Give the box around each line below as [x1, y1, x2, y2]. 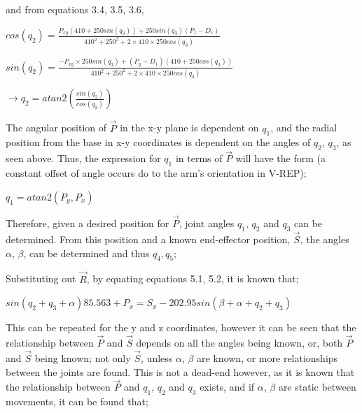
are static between [278, 379, 356, 394]
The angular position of [6, 120, 107, 135]
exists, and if [200, 379, 255, 394]
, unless [141, 350, 173, 365]
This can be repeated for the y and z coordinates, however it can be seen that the [6, 320, 356, 335]
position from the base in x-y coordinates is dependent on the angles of [6, 135, 311, 150]
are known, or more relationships [197, 350, 338, 365]
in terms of [175, 151, 223, 166]
